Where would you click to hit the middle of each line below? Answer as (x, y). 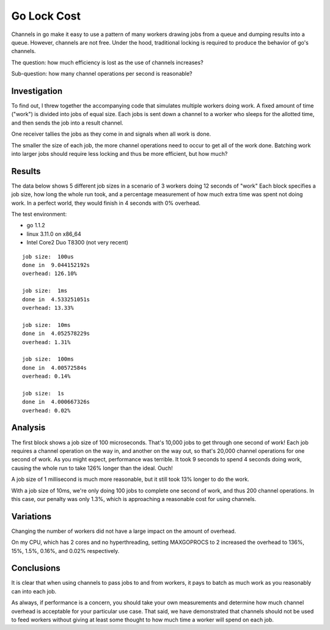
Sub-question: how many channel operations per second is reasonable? (102, 74)
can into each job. (34, 591)
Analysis (28, 428)
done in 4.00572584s (54, 368)
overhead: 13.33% (48, 308)
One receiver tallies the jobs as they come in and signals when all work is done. (111, 134)
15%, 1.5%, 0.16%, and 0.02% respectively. (65, 551)
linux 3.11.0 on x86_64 (54, 234)
